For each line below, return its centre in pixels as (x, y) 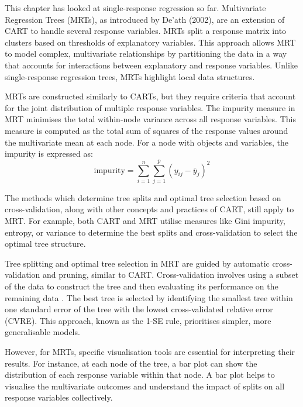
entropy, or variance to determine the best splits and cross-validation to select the (151, 232)
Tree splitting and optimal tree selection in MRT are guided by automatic (137, 263)
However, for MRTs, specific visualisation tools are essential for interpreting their (150, 351)
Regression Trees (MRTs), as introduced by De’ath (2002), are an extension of (145, 19)
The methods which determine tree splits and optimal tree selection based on (143, 197)
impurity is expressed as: (49, 154)
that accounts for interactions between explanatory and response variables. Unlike (151, 65)
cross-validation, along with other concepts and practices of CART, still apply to (149, 209)
